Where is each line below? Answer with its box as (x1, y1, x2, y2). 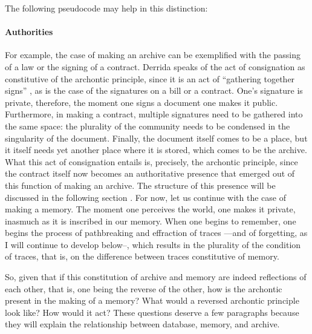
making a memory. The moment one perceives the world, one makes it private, (5, 203, 296, 215)
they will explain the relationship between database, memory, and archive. (5, 318, 280, 330)
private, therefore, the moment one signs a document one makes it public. (5, 96, 278, 108)
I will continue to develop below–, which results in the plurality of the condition (5, 238, 301, 250)
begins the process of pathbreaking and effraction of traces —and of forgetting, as (5, 226, 308, 239)
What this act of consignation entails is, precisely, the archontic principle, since (5, 155, 298, 168)
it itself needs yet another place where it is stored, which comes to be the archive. (5, 143, 307, 156)
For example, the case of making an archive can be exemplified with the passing (5, 48, 301, 61)
